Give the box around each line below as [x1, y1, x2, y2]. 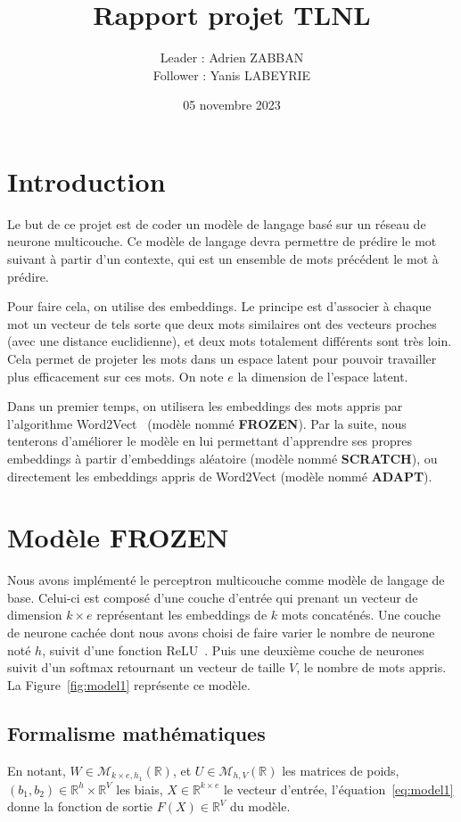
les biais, [116, 779, 163, 798]
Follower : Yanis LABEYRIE [152, 65, 311, 84]
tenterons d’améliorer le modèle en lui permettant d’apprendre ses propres [7, 432, 413, 450]
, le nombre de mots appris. [296, 658, 447, 677]
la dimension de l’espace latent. [237, 366, 408, 385]
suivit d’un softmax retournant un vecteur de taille [7, 658, 285, 677]
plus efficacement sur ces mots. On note [7, 366, 224, 385]
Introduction [7, 162, 166, 199]
